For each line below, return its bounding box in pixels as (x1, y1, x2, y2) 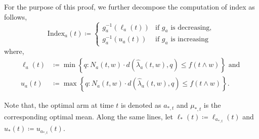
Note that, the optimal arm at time (4, 100, 114, 110)
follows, (4, 11, 27, 22)
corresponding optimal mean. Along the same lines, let (4, 111, 173, 121)
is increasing (170, 36, 209, 43)
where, (4, 45, 24, 56)
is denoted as (121, 100, 161, 110)
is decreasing (170, 24, 210, 31)
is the (203, 100, 221, 110)
